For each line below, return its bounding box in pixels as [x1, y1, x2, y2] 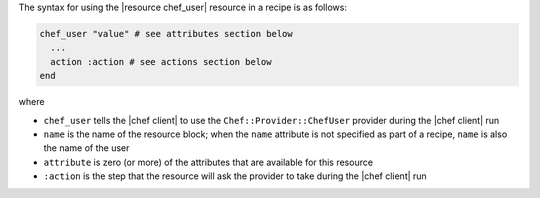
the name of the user [43, 142, 130, 154]
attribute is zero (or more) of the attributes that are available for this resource [43, 156, 374, 168]
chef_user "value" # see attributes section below [39, 28, 294, 39]
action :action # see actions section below [50, 56, 272, 67]
